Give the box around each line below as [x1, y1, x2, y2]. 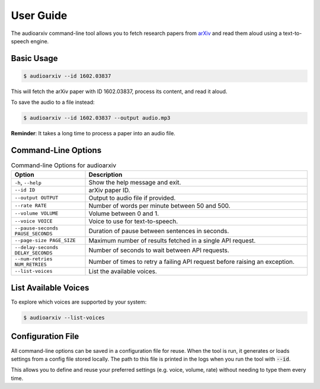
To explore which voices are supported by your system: [11, 298, 147, 305]
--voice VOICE [14, 218, 53, 225]
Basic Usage [11, 53, 58, 63]
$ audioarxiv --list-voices [23, 314, 105, 321]
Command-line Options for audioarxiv [11, 161, 117, 170]
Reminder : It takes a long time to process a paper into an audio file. [11, 130, 176, 137]
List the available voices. [88, 267, 157, 275]
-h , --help [14, 178, 41, 186]
